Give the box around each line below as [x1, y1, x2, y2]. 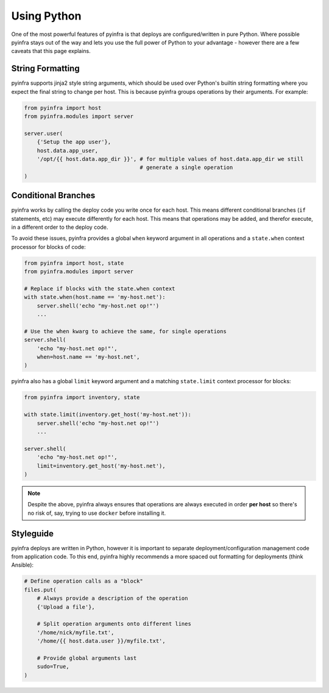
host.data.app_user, [37, 147, 99, 154]
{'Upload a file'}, [37, 603, 96, 610]
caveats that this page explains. [11, 48, 91, 55]
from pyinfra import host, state [24, 259, 124, 267]
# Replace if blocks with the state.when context [24, 285, 175, 292]
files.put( [24, 586, 57, 593]
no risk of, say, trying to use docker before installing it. [27, 509, 166, 517]
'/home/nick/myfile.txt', [37, 629, 115, 636]
